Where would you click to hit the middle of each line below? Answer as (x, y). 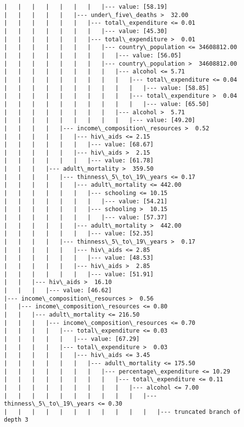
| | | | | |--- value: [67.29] (72, 339)
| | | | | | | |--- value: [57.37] (86, 218)
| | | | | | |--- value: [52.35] (79, 234)
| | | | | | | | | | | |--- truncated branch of (122, 412)
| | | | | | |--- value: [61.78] (79, 161)
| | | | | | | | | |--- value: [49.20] (100, 120)
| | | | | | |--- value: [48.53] (79, 258)
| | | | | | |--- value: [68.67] (79, 145)
